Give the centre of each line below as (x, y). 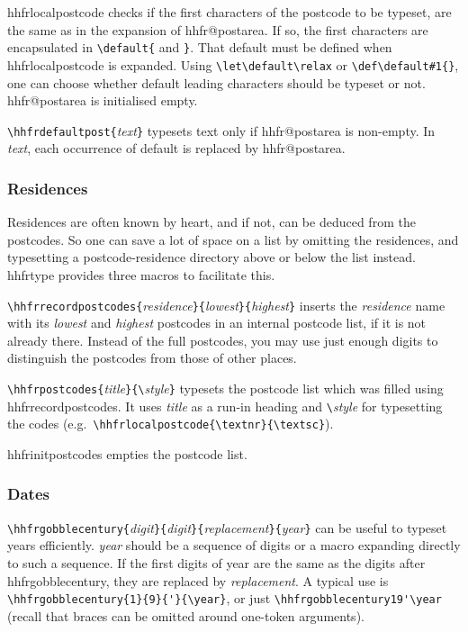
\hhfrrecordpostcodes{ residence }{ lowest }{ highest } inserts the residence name (226, 305)
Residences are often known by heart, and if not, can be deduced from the (211, 222)
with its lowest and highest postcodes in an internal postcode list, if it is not (217, 323)
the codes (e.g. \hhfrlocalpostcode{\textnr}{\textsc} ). (171, 424)
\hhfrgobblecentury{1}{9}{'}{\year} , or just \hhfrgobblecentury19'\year (225, 598)
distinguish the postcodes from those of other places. (152, 358)
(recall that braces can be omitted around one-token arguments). (186, 615)
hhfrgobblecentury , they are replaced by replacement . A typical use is (198, 580)
